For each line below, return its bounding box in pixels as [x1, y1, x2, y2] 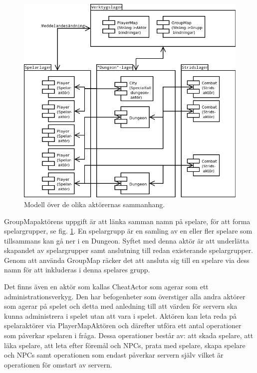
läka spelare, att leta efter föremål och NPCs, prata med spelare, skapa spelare [4, 340, 246, 350]
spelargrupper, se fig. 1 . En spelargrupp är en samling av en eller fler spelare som [4, 226, 253, 236]
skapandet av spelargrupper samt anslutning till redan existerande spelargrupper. [4, 245, 254, 255]
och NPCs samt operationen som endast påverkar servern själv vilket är [4, 350, 224, 360]
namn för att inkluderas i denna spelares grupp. [4, 264, 150, 275]
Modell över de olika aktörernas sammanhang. [24, 199, 165, 209]
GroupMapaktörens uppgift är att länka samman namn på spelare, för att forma [4, 216, 251, 226]
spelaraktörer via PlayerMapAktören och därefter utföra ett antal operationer [4, 320, 242, 331]
